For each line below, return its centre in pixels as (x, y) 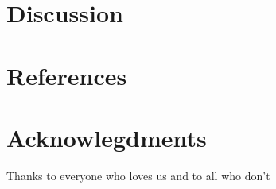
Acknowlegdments (107, 137)
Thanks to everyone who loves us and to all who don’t (138, 175)
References (67, 75)
